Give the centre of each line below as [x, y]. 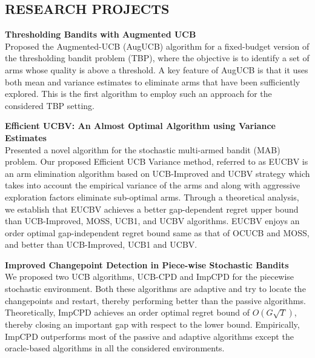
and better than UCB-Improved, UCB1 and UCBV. [101, 244]
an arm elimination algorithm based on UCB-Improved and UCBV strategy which [157, 173]
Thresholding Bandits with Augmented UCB [101, 34]
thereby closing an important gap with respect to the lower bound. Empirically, [152, 324]
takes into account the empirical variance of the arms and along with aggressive [153, 185]
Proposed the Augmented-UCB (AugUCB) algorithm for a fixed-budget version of [157, 46]
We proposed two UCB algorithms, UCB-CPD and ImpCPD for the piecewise [150, 277]
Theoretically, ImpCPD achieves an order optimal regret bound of [127, 312]
